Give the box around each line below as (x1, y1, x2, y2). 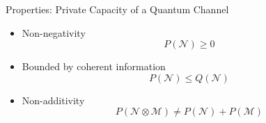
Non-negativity (22, 25, 86, 40)
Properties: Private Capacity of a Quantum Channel (6, 2, 229, 16)
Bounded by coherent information (22, 59, 166, 74)
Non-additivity (22, 92, 85, 107)
